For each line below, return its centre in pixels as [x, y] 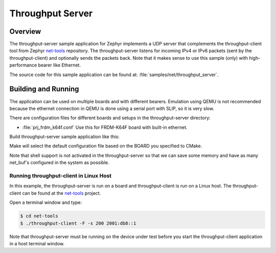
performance [23, 65]
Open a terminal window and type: [46, 202]
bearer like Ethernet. [60, 65]
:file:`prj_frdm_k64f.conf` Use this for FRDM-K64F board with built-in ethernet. [105, 127]
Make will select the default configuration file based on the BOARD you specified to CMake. [106, 146]
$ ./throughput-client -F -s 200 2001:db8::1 [78, 223]
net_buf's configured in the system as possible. [59, 163]
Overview [25, 31]
